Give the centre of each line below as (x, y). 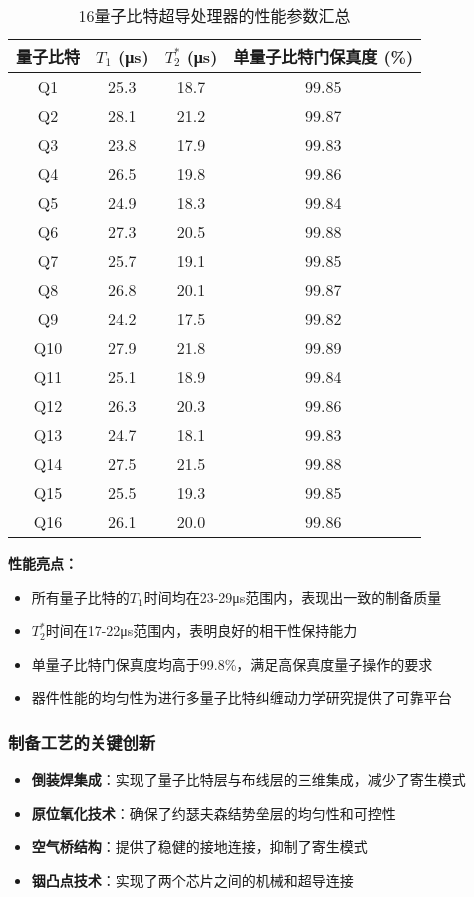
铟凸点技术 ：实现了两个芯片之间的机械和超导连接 (192, 879)
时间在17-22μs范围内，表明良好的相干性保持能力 (201, 630)
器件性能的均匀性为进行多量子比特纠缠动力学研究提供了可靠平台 (241, 697)
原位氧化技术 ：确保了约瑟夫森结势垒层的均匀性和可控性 (213, 812)
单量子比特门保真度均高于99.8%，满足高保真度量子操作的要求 (232, 663)
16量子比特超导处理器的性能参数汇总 (214, 15)
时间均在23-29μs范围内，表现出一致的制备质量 (292, 596)
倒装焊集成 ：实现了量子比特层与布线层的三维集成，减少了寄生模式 (248, 779)
